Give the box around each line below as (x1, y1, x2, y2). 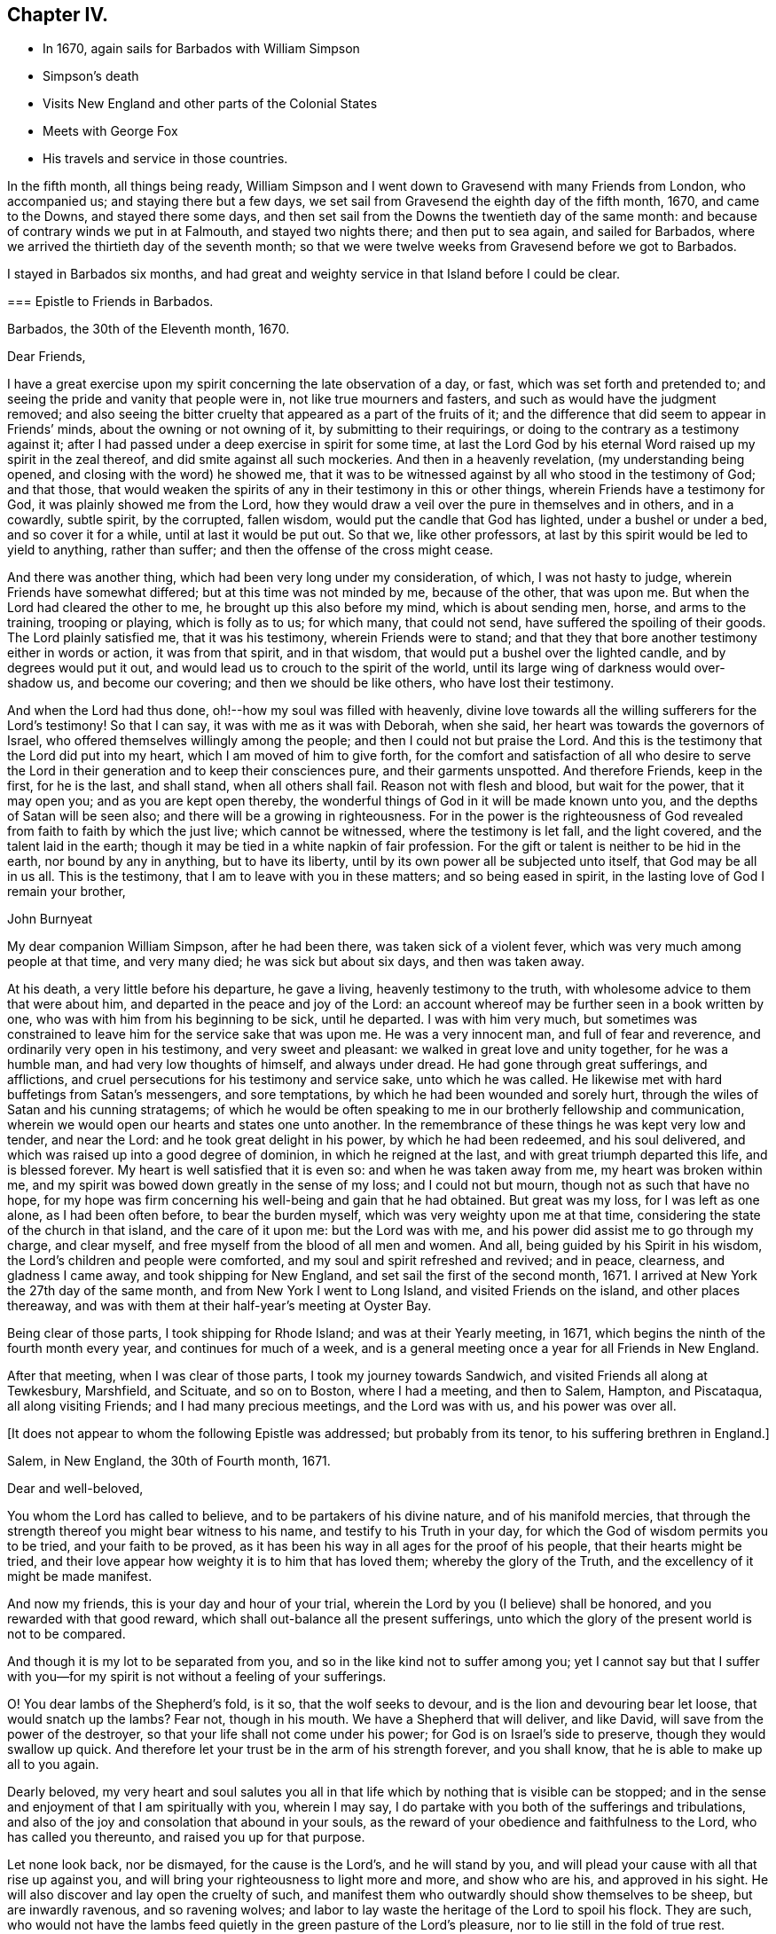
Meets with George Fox (43, 123, 178, 139)
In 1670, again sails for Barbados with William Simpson (43, 41, 360, 57)
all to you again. (7, 1757, 99, 1773)
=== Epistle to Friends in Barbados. (7, 294, 214, 310)
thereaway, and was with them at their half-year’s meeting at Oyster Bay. (7, 1298, 432, 1314)
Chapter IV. (7, 4, 109, 26)
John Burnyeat (7, 911, 93, 927)
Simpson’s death (43, 68, 139, 84)
